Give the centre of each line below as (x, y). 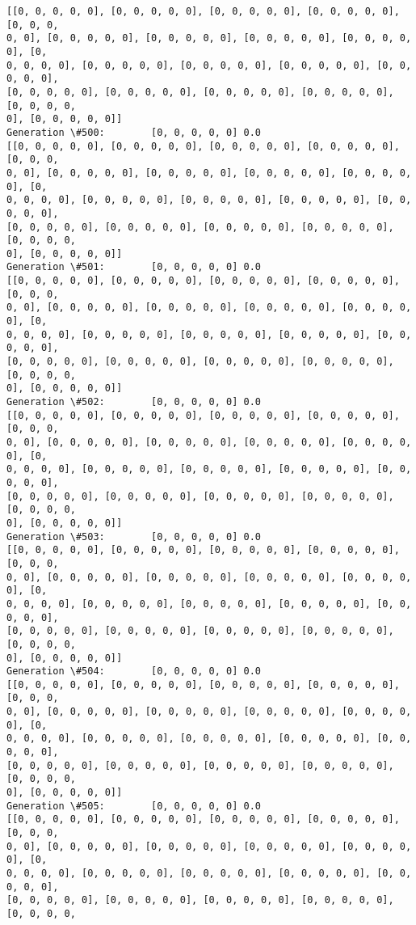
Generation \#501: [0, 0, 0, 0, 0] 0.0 (134, 267)
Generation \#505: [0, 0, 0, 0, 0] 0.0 (134, 806)
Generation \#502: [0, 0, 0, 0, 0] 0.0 (134, 402)
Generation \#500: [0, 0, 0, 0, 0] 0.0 (134, 132)
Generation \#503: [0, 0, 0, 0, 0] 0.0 (134, 536)
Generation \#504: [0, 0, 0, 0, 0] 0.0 (134, 672)
